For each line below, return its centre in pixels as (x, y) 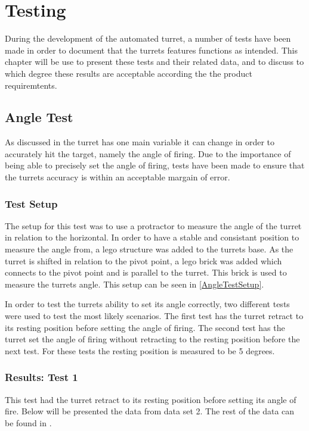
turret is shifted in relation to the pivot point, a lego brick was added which (143, 260)
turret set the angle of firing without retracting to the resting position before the (152, 339)
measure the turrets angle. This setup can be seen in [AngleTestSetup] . (135, 284)
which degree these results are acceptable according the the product (129, 73)
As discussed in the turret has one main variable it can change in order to (140, 142)
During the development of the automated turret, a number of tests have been (148, 38)
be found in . (28, 422)
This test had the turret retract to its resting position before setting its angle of (151, 399)
